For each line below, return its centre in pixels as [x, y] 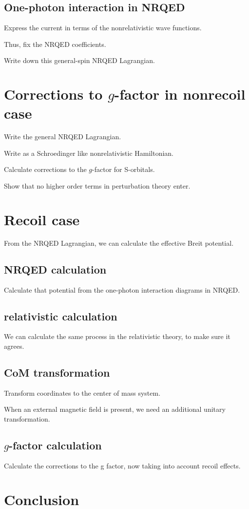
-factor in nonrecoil [180, 94]
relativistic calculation [61, 316]
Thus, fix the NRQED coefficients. [55, 44]
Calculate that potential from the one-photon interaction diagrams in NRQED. [122, 289]
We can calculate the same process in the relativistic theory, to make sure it [117, 336]
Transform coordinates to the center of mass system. [82, 392]
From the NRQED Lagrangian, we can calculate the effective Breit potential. [119, 243]
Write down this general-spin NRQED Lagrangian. [79, 60]
